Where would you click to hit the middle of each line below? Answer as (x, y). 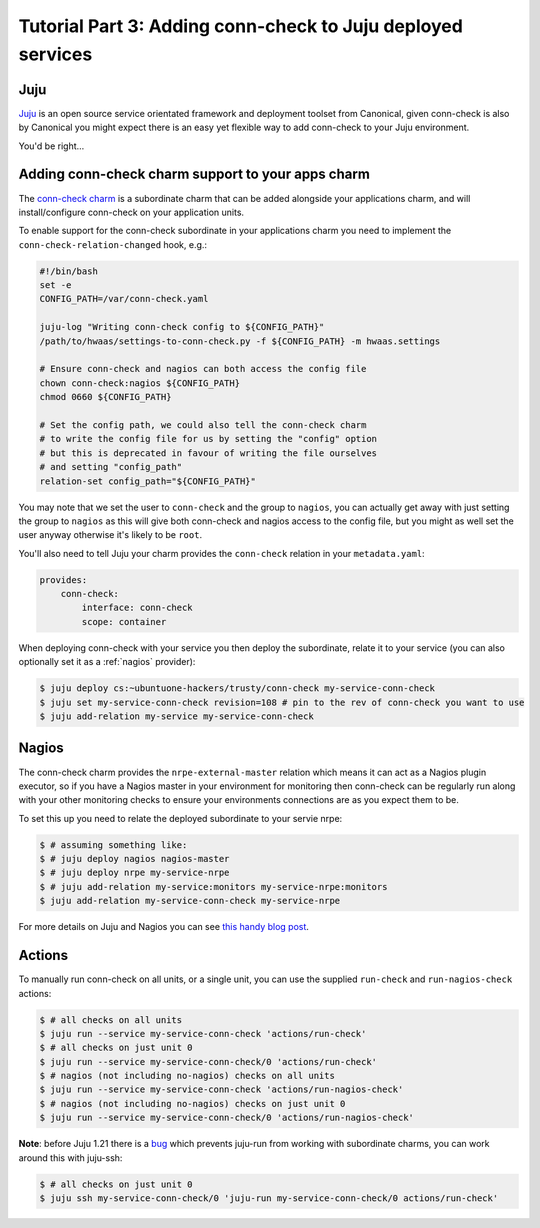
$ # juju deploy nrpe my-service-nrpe (134, 873)
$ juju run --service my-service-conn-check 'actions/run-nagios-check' (221, 1089)
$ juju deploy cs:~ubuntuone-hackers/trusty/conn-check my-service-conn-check (237, 688)
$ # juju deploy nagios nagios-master (134, 859)
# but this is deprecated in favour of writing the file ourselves (208, 453)
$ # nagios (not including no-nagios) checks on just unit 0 (192, 1103)
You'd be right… (51, 146)
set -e (55, 285)
